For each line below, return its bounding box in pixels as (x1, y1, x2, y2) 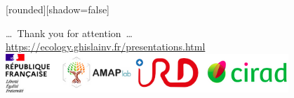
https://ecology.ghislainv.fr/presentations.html (6, 39, 206, 54)
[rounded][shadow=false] (6, 2, 110, 16)
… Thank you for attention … (6, 25, 133, 40)
